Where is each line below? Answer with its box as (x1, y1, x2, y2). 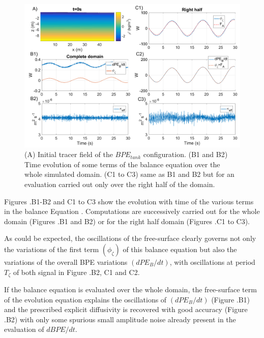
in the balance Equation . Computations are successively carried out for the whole (4, 206, 260, 217)
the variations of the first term (4, 243, 99, 254)
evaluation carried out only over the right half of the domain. (24, 178, 215, 189)
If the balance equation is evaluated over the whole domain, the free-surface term (4, 284, 257, 294)
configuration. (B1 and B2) (143, 149, 228, 160)
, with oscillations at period (169, 256, 255, 267)
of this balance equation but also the (123, 243, 237, 254)
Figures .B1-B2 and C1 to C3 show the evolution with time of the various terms (4, 196, 254, 206)
